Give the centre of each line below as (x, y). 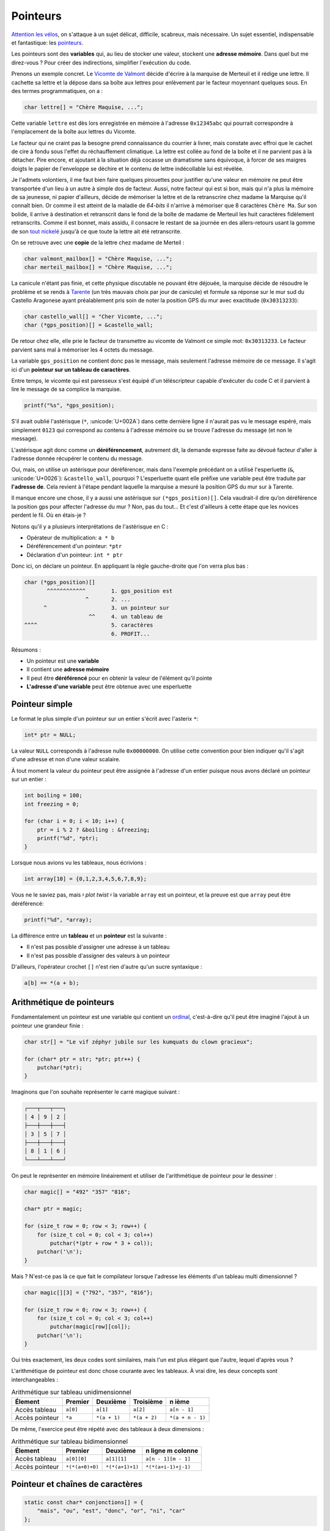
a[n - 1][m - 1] (168, 1458)
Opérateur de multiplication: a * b (71, 538)
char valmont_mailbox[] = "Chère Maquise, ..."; (98, 258)
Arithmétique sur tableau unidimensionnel (71, 1392)
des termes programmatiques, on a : (57, 91)
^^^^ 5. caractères (89, 625)
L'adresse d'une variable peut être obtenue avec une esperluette (109, 687)
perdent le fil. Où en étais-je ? (49, 515)
